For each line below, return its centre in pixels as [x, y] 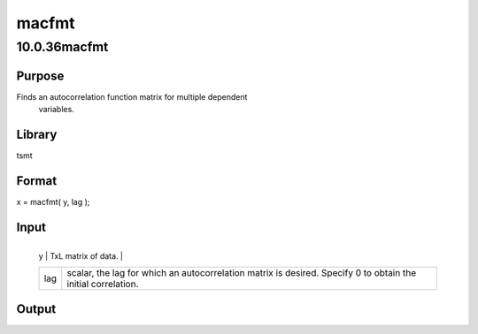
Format [37, 181]
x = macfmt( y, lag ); [53, 201]
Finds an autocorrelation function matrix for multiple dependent [132, 96]
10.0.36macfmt [62, 47]
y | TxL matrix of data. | [81, 255]
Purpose [40, 76]
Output [36, 309]
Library [37, 134]
